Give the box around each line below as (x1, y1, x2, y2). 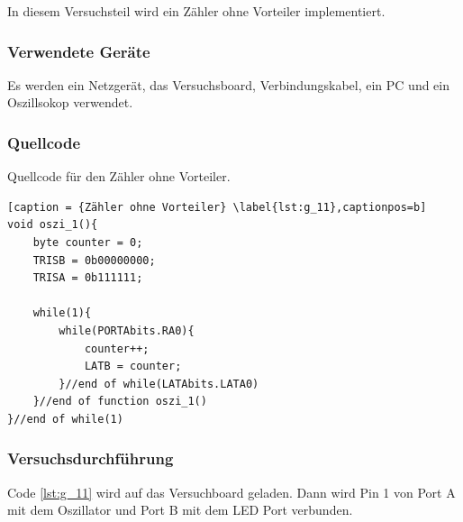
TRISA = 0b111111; (32, 271, 143, 285)
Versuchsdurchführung (7, 447, 174, 470)
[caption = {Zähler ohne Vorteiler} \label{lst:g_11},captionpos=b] (7, 200, 427, 214)
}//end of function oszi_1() (32, 395, 207, 408)
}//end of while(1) (7, 412, 123, 426)
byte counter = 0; (32, 236, 143, 249)
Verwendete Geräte (7, 40, 150, 62)
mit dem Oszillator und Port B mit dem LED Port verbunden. (7, 500, 353, 519)
